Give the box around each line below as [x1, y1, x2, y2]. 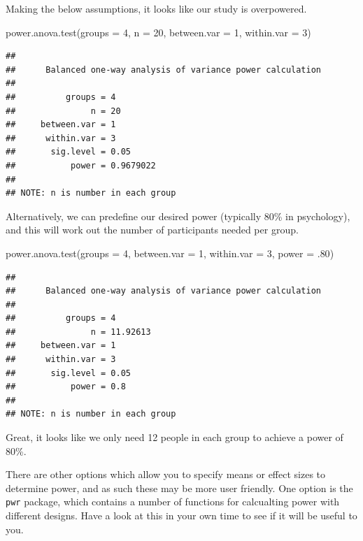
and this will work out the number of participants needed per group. [6, 222, 299, 237]
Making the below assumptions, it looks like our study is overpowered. [6, 1, 307, 15]
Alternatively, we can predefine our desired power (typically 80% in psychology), [6, 208, 350, 223]
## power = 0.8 [6, 382, 126, 392]
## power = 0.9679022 [6, 160, 156, 171]
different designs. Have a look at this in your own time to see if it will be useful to [6, 508, 357, 523]
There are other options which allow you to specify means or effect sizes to [6, 467, 326, 482]
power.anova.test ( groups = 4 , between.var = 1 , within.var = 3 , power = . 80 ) [6, 245, 334, 260]
